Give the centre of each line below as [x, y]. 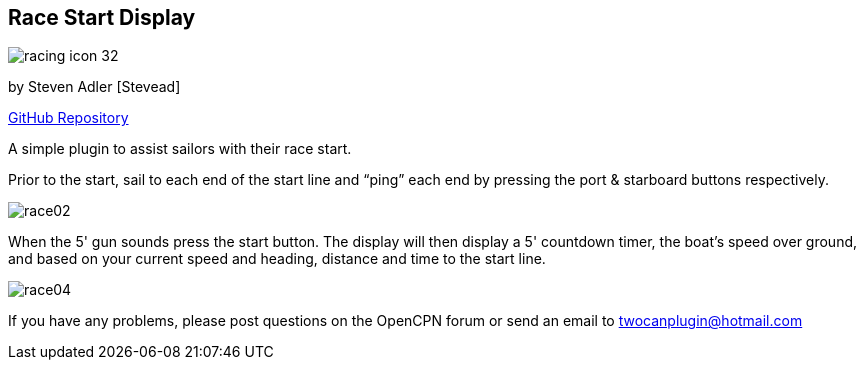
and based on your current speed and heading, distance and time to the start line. [277, 259]
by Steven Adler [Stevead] [94, 87]
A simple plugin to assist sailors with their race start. [180, 149]
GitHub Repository [68, 118]
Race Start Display [102, 17]
